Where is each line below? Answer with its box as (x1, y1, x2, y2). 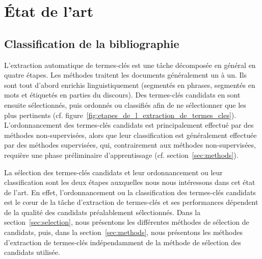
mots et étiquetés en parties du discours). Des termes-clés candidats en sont (4, 89, 241, 100)
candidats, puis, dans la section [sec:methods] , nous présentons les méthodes (4, 227, 243, 238)
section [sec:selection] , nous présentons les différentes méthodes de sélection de (4, 217, 249, 227)
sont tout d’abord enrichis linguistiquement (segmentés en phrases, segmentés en (4, 79, 255, 90)
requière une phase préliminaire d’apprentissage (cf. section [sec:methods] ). (4, 149, 239, 160)
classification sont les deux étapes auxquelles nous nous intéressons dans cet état (4, 177, 255, 187)
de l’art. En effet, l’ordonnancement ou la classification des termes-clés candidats (4, 186, 256, 197)
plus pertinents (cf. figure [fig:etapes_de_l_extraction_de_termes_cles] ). (4, 109, 237, 120)
